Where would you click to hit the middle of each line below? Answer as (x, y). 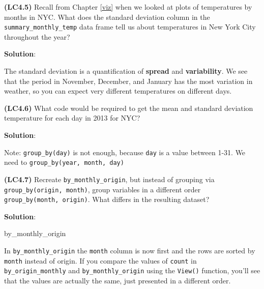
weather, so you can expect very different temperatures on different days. (118, 91)
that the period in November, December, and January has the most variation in (128, 81)
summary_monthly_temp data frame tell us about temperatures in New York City (130, 27)
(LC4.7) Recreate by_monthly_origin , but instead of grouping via (109, 179)
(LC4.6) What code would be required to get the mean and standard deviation (129, 108)
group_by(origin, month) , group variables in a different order (102, 189)
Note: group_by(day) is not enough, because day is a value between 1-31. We (125, 152)
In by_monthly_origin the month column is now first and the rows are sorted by (130, 251)
